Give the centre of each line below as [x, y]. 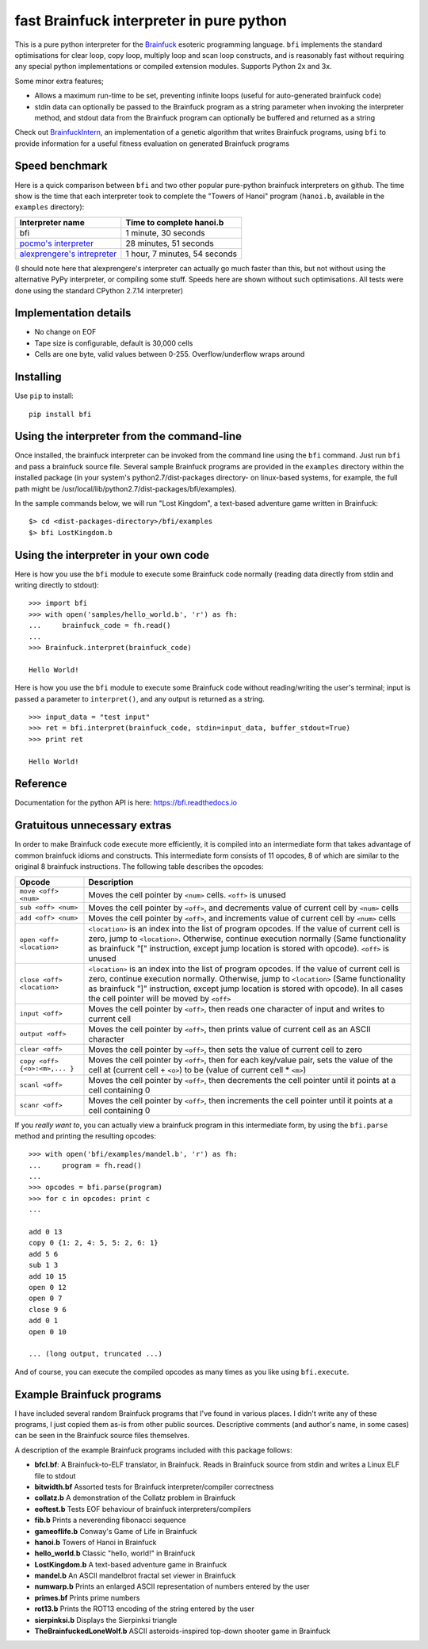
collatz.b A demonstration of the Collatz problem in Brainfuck [135, 1498]
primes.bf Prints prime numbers [87, 1597]
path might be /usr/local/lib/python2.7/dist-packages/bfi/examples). [126, 488]
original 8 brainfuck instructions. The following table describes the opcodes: [139, 867]
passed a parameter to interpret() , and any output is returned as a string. [140, 698]
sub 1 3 [44, 1265]
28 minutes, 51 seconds [170, 243]
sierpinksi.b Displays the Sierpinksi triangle [106, 1620]
